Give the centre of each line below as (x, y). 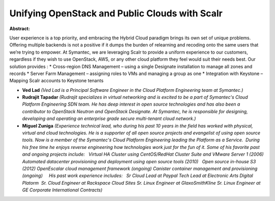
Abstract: (20, 29)
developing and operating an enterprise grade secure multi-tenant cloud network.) (109, 119)
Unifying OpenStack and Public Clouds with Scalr (116, 13)
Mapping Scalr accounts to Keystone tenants (57, 81)
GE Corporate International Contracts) (62, 190)
